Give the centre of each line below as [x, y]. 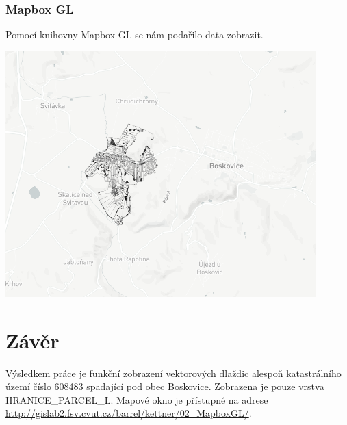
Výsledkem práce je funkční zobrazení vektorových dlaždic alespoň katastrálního [173, 373]
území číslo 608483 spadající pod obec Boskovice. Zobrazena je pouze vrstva [165, 386]
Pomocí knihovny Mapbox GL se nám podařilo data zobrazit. [134, 35]
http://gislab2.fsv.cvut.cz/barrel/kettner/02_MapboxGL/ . [129, 413]
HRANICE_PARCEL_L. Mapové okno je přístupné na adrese [137, 399]
